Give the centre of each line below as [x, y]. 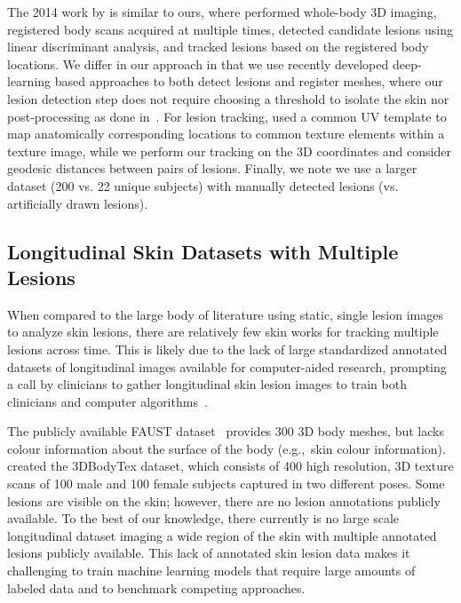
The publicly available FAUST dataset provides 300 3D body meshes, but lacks [226, 431]
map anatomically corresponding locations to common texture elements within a [226, 134]
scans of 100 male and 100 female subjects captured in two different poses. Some [226, 484]
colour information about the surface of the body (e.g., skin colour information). [227, 448]
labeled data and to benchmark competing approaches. [156, 587]
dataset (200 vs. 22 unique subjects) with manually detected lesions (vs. [203, 185]
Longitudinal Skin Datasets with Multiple [203, 251]
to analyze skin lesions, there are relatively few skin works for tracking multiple [223, 332]
